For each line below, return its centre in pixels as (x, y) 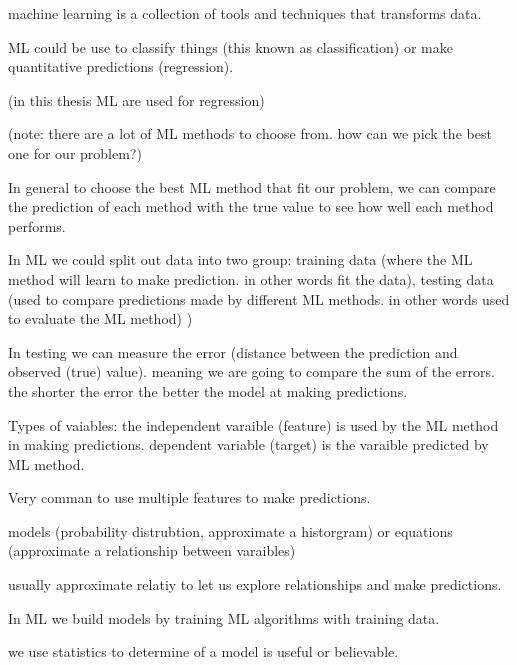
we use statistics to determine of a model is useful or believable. (203, 651)
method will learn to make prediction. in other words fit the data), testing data (251, 278)
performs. (37, 225)
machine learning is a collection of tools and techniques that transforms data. (245, 13)
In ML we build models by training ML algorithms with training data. (224, 617)
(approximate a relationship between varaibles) (152, 550)
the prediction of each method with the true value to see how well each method (251, 206)
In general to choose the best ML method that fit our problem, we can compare (252, 186)
